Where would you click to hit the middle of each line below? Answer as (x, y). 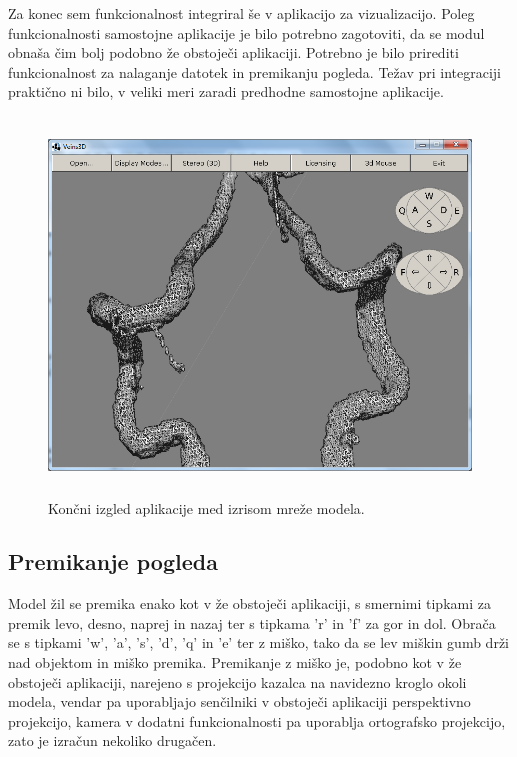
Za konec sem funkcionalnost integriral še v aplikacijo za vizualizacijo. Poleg (241, 13)
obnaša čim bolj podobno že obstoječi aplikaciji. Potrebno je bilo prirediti (233, 52)
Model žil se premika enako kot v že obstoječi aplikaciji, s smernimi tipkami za (249, 603)
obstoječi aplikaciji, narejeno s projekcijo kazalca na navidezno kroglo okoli (237, 681)
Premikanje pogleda (113, 561)
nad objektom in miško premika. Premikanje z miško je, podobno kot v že (235, 662)
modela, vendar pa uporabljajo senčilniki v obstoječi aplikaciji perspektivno (239, 701)
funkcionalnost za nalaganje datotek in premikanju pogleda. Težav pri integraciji (254, 71)
